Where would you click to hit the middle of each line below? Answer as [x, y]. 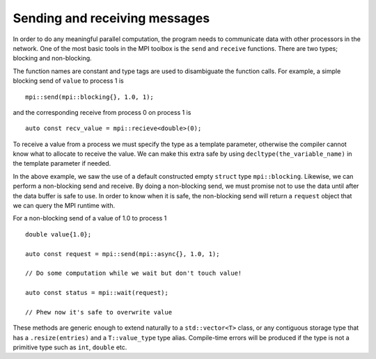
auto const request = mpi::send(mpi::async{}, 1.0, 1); [123, 254]
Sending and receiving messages [111, 18]
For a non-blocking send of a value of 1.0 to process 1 [90, 218]
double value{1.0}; [58, 234]
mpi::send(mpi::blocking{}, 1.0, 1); [90, 97]
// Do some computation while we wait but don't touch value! [134, 273]
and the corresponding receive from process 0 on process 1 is [102, 112]
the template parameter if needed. [62, 163]
